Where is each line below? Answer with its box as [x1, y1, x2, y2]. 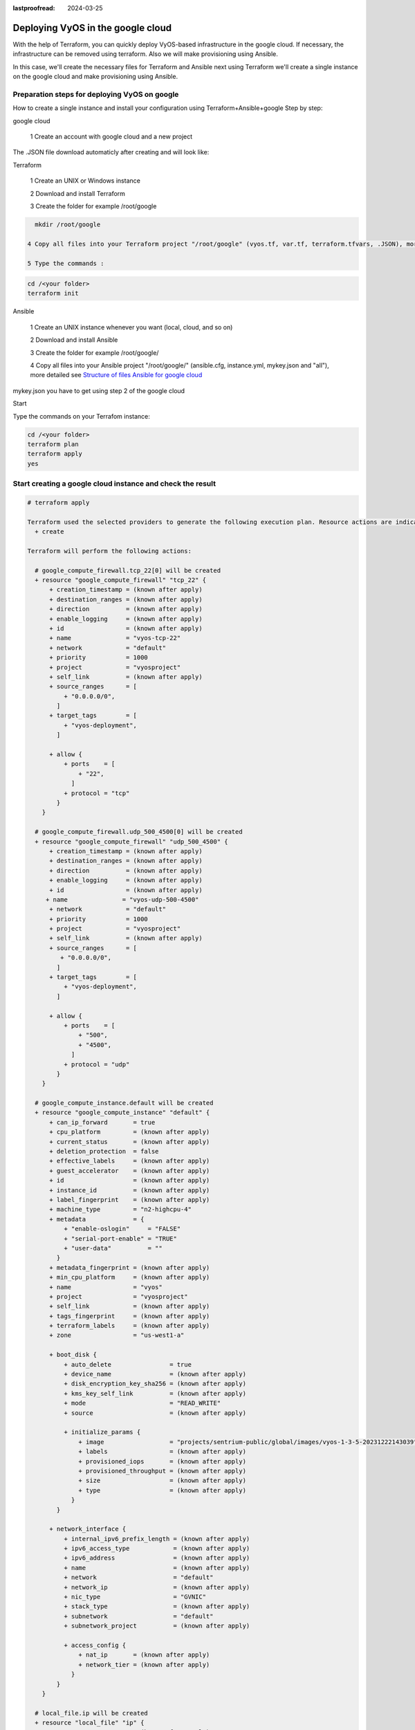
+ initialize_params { [63, 1428, 141, 1436]
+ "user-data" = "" [63, 1244, 163, 1252]
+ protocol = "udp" [63, 1060, 130, 1068]
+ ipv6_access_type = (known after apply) [63, 1545, 250, 1553]
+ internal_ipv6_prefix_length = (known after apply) [63, 1535, 250, 1542]
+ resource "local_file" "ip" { [35, 1719, 145, 1727]
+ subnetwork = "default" [63, 1612, 214, 1620]
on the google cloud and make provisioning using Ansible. [12, 73, 178, 81]
